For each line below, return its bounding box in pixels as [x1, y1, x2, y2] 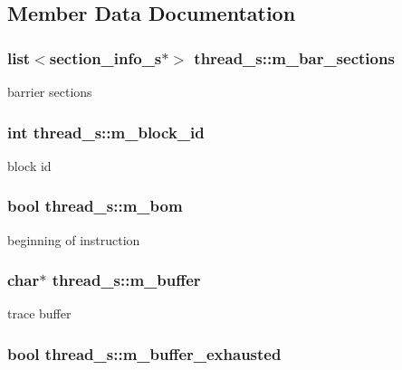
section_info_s [49, 46, 162, 69]
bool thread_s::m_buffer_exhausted [7, 342, 282, 365]
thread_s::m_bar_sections [194, 46, 395, 69]
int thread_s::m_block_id [7, 120, 205, 143]
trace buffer [7, 304, 72, 323]
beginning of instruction [7, 230, 140, 249]
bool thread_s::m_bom [7, 194, 183, 217]
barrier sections [7, 82, 92, 100]
